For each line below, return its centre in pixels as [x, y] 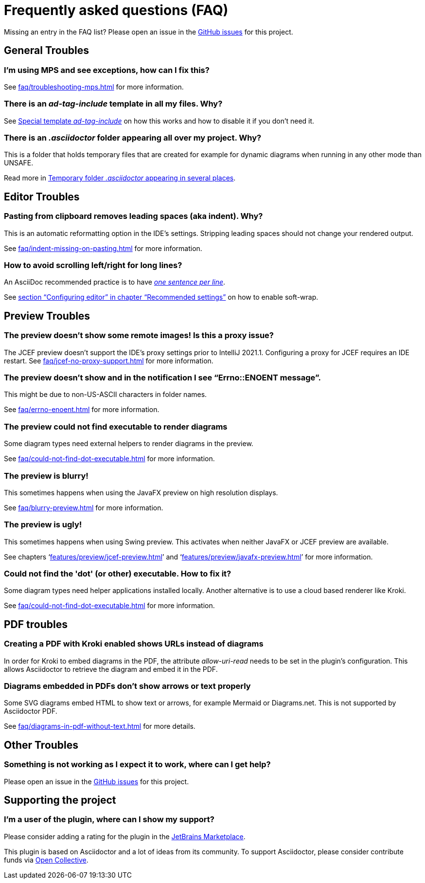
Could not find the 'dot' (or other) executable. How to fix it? [118, 574]
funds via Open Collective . [46, 860]
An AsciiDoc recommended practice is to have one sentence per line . [115, 282]
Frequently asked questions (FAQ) [116, 10]
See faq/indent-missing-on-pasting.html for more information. [103, 248]
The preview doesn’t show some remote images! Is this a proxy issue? [139, 335]
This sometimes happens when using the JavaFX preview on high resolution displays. [141, 492]
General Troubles [46, 51]
